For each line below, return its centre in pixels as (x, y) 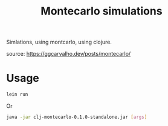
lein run (17, 94)
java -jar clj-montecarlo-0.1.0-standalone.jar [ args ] (77, 117)
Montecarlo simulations (102, 11)
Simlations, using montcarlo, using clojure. (59, 42)
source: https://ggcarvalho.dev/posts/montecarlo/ (69, 54)
